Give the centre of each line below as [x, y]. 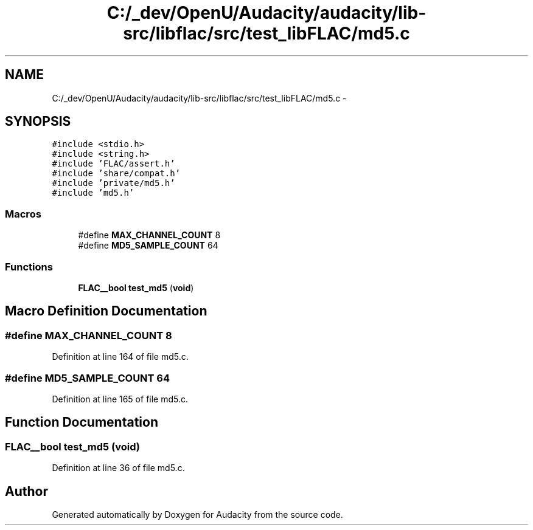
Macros [23, 214]
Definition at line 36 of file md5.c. [118, 468]
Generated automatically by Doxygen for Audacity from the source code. [197, 514]
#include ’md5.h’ [93, 193]
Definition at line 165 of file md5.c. [120, 399]
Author [26, 491]
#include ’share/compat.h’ [116, 174]
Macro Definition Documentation [106, 311]
